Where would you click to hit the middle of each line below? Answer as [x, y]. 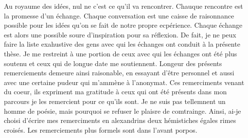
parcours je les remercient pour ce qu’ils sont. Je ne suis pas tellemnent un [115, 101]
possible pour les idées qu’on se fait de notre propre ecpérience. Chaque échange [123, 25]
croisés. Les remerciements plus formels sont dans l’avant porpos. [101, 129]
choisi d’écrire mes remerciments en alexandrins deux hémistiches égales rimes [120, 120]
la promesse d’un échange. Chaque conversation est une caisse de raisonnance [119, 15]
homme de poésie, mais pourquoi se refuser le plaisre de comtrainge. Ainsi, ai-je [123, 111]
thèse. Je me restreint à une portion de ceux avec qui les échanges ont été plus [121, 53]
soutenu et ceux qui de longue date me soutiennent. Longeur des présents [113, 63]
